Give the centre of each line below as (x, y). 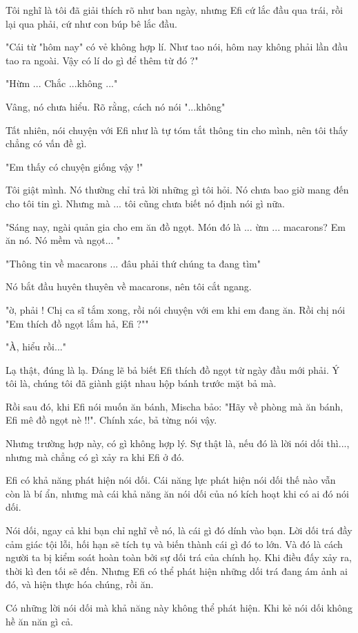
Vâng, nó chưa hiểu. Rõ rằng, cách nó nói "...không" (116, 106)
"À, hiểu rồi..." (36, 347)
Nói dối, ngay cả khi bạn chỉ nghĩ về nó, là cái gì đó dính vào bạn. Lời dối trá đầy (179, 530)
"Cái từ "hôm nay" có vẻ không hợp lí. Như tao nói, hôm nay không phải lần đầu (177, 47)
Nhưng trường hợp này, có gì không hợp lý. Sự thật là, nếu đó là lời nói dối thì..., (178, 443)
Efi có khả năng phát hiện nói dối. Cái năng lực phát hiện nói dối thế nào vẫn (171, 480)
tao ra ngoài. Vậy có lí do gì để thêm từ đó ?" (102, 60)
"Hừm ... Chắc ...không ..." (62, 83)
